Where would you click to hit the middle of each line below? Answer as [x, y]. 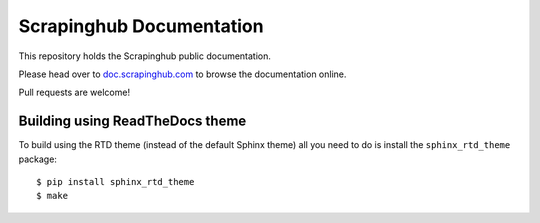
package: [37, 159]
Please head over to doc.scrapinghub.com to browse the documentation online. [182, 74]
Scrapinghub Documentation [141, 26]
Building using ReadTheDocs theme [132, 121]
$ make [52, 196]
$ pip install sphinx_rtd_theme [115, 182]
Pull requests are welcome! [74, 92]
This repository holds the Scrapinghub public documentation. [145, 56]
